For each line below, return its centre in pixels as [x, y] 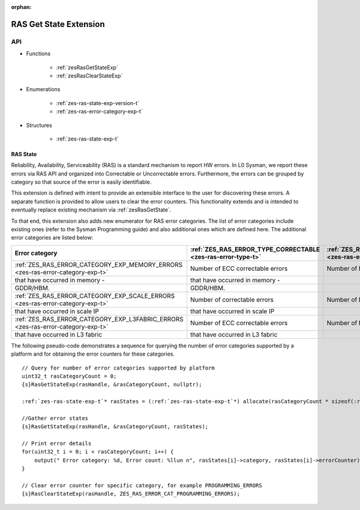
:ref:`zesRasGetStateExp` [87, 67]
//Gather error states [55, 418]
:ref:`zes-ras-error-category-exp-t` [100, 112]
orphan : [21, 7]
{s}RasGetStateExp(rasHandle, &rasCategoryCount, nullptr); [112, 385]
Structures [39, 125]
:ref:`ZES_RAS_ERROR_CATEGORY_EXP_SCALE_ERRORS [95, 296]
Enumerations [43, 90]
